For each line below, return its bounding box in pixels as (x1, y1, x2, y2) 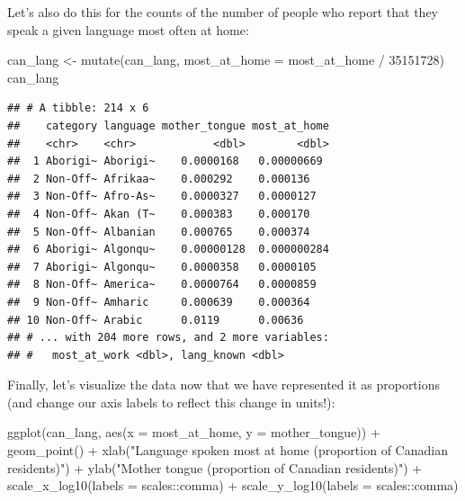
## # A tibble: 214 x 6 (7, 102, 149, 115)
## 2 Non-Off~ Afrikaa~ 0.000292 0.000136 (7, 172, 310, 185)
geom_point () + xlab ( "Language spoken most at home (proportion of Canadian (7, 441, 448, 460)
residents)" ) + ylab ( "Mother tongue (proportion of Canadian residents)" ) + (7, 458, 423, 477)
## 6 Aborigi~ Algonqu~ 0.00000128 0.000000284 (7, 243, 329, 256)
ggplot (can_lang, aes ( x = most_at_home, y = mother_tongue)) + (7, 423, 380, 442)
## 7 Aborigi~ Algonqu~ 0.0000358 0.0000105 (7, 260, 317, 273)
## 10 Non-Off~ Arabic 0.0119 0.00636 (7, 313, 304, 327)
